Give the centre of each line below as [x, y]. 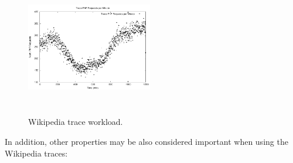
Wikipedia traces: [36, 153]
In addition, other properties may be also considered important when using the [146, 141]
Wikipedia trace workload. [76, 122]
